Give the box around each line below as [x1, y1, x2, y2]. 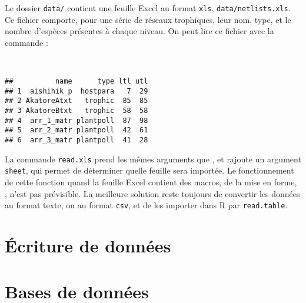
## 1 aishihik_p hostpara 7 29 [5, 86, 148, 95]
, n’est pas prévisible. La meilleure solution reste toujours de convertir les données [5, 187, 300, 199]
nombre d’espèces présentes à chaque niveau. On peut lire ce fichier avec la [5, 25, 274, 37]
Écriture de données [5, 233, 171, 257]
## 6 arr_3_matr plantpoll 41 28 [5, 135, 148, 144]
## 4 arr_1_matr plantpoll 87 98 [5, 116, 148, 125]
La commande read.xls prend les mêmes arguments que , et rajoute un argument [5, 152, 301, 165]
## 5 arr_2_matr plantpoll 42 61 [5, 126, 148, 135]
